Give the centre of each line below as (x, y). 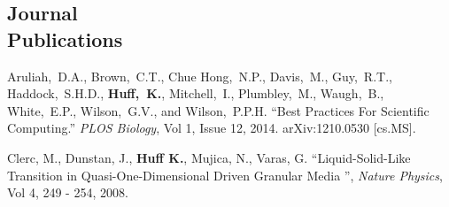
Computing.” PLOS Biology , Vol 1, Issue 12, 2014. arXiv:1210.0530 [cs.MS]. (212, 128)
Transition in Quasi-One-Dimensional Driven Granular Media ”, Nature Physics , (225, 175)
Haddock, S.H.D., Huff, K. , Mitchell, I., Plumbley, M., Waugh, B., (196, 93)
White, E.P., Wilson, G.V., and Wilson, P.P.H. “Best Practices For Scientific (218, 110)
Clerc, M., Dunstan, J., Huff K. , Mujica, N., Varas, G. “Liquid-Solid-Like (209, 157)
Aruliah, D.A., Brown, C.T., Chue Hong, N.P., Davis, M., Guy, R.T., (200, 76)
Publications (65, 38)
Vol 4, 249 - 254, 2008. (68, 192)
